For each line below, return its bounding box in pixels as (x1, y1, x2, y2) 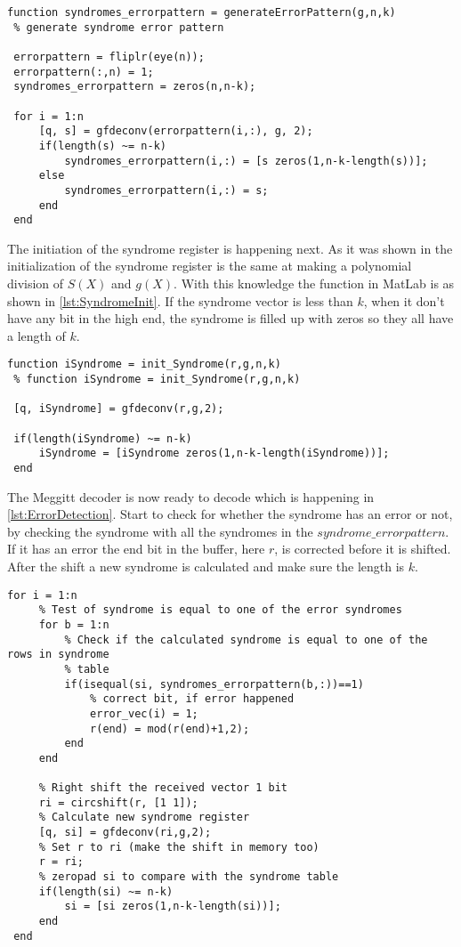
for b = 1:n (38, 618, 109, 631)
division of (7, 274, 64, 293)
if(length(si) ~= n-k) (38, 885, 174, 898)
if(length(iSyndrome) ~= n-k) (13, 432, 192, 445)
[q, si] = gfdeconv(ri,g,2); (38, 826, 212, 839)
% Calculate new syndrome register (38, 811, 250, 824)
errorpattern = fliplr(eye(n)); (13, 50, 205, 63)
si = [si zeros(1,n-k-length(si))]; (64, 900, 281, 913)
